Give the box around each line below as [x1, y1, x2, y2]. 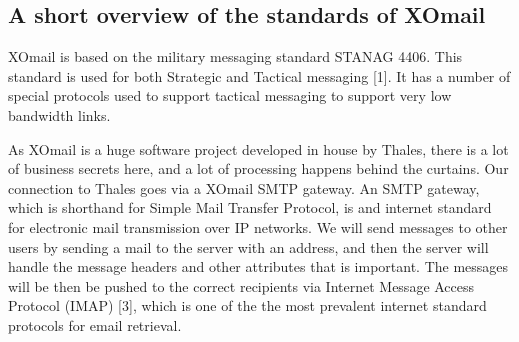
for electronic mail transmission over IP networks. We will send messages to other [8, 216, 508, 237]
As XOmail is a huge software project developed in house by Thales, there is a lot [8, 138, 509, 159]
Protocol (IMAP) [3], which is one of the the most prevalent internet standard [8, 295, 487, 316]
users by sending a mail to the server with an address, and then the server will [8, 236, 489, 257]
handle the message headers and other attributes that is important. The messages [8, 256, 509, 277]
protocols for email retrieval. [8, 314, 182, 335]
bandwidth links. [8, 104, 111, 125]
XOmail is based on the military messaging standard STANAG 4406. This [8, 46, 463, 67]
